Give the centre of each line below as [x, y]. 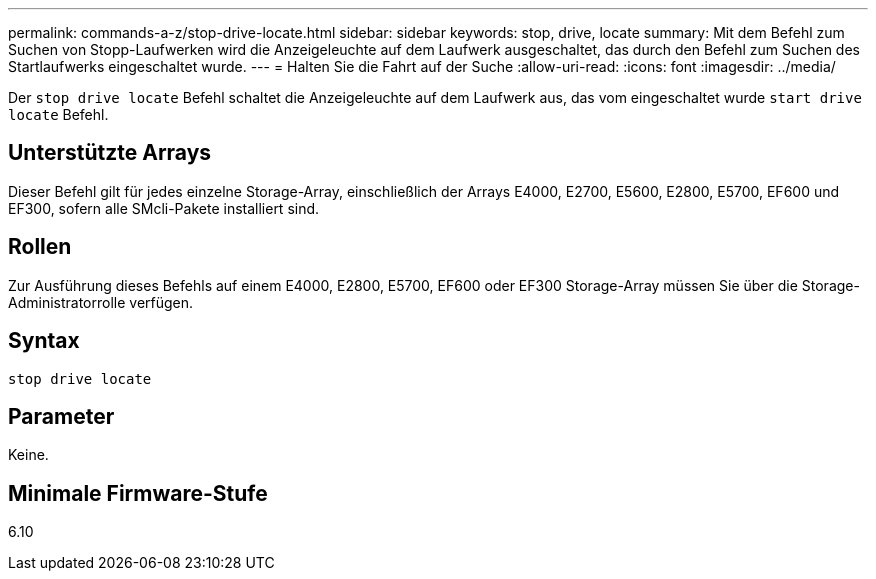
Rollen [40, 247]
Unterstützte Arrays [110, 153]
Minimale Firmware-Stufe [138, 493]
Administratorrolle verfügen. [101, 302]
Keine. [28, 455]
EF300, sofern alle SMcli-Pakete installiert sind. [164, 208]
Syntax [44, 341]
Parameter [61, 416]
